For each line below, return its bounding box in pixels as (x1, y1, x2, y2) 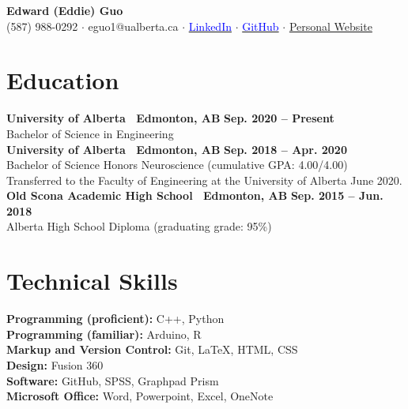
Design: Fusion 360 (6, 356, 104, 373)
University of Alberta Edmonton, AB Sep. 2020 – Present (6, 110, 334, 126)
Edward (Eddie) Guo (6, 2, 123, 18)
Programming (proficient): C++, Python (6, 310, 225, 327)
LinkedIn (188, 17, 232, 34)
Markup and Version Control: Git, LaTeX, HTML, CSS (6, 341, 298, 358)
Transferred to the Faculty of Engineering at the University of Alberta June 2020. (6, 171, 402, 188)
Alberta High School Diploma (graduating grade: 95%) (6, 218, 272, 235)
